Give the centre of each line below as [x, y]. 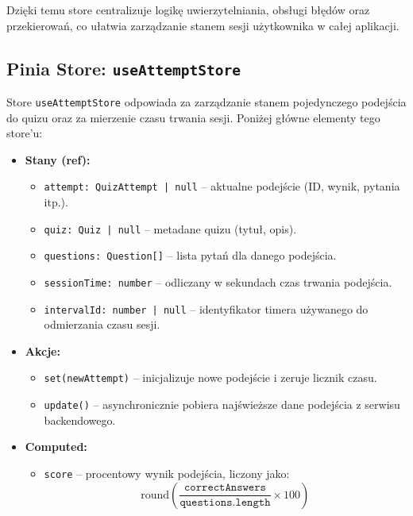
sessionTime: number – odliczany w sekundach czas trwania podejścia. [218, 281]
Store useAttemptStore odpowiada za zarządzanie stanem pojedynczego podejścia [206, 101]
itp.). [56, 202]
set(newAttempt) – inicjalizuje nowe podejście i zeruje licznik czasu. [210, 377]
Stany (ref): [58, 159]
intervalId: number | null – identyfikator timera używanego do [206, 308]
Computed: [56, 447]
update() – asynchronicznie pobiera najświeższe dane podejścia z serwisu [222, 404]
